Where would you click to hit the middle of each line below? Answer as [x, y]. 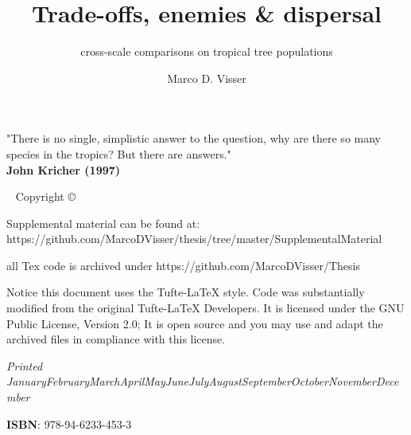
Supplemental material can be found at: [103, 223]
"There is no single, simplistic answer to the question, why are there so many [194, 138]
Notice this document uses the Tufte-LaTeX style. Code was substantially [186, 292]
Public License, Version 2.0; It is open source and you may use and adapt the [195, 323]
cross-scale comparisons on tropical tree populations [207, 51]
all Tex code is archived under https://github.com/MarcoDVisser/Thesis [183, 265]
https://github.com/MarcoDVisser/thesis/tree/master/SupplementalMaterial [194, 239]
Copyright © [45, 196]
